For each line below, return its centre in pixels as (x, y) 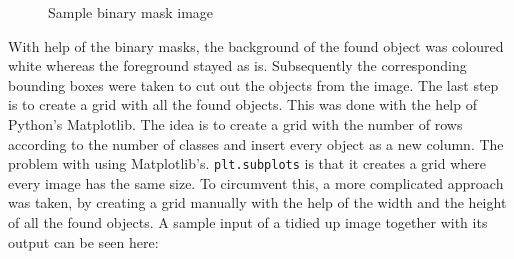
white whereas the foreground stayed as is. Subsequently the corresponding (237, 65)
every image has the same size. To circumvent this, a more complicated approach (256, 182)
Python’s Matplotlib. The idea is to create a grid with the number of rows (235, 123)
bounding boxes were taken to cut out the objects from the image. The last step (253, 84)
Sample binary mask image (131, 12)
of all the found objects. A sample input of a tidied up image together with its (248, 222)
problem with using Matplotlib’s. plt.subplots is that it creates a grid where (247, 163)
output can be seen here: (83, 241)
